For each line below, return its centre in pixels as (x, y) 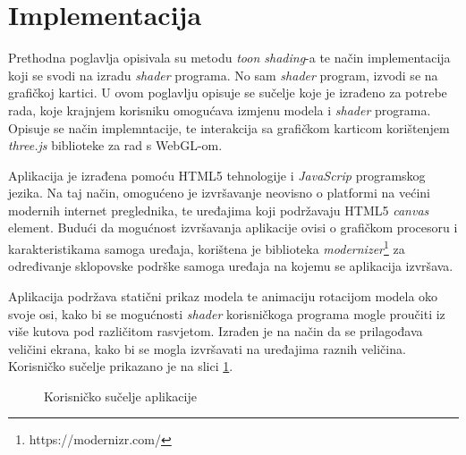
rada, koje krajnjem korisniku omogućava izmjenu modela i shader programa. (220, 110)
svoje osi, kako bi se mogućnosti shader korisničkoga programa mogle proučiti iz (227, 313)
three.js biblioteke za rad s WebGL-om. (115, 145)
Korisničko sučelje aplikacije (120, 396)
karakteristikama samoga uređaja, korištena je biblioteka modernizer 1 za (207, 247)
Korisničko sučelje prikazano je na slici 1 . (121, 366)
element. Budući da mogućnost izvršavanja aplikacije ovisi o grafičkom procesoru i (233, 227)
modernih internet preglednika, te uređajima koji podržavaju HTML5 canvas (219, 210)
